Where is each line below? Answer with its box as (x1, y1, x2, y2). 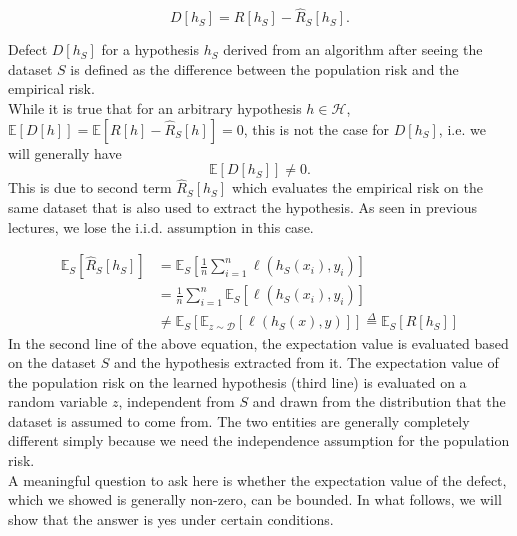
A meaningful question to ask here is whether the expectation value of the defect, (8, 469, 507, 490)
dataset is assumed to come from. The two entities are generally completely (8, 410, 470, 431)
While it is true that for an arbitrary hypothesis (8, 98, 302, 118)
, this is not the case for (243, 118, 390, 139)
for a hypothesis (101, 39, 199, 60)
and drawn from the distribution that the (252, 391, 506, 412)
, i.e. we (438, 118, 486, 139)
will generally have (8, 142, 122, 163)
